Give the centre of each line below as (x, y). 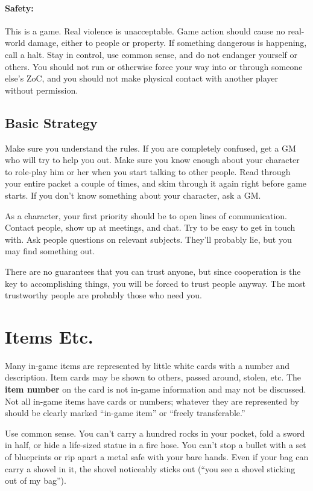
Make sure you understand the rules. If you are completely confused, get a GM (150, 148)
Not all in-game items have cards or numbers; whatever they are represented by (152, 401)
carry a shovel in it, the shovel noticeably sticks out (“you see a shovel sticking (150, 468)
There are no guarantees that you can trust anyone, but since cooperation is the (153, 271)
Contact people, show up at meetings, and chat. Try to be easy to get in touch (150, 227)
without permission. (42, 90)
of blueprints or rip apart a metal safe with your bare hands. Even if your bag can (157, 456)
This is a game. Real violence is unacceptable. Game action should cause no (145, 30)
